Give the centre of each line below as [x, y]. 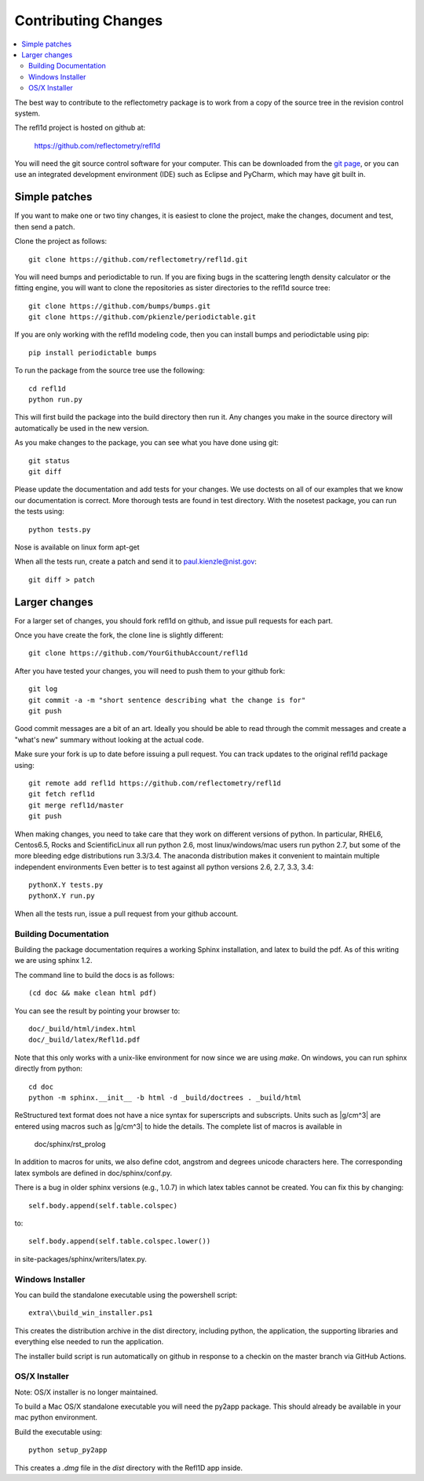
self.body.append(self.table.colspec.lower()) [120, 1241]
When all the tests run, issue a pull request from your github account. [126, 913]
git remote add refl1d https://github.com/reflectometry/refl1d [155, 783]
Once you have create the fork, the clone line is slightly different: [119, 635]
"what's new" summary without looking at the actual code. [109, 740]
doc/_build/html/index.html [82, 1029]
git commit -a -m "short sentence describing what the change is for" [167, 700]
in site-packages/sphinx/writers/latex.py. [80, 1259]
